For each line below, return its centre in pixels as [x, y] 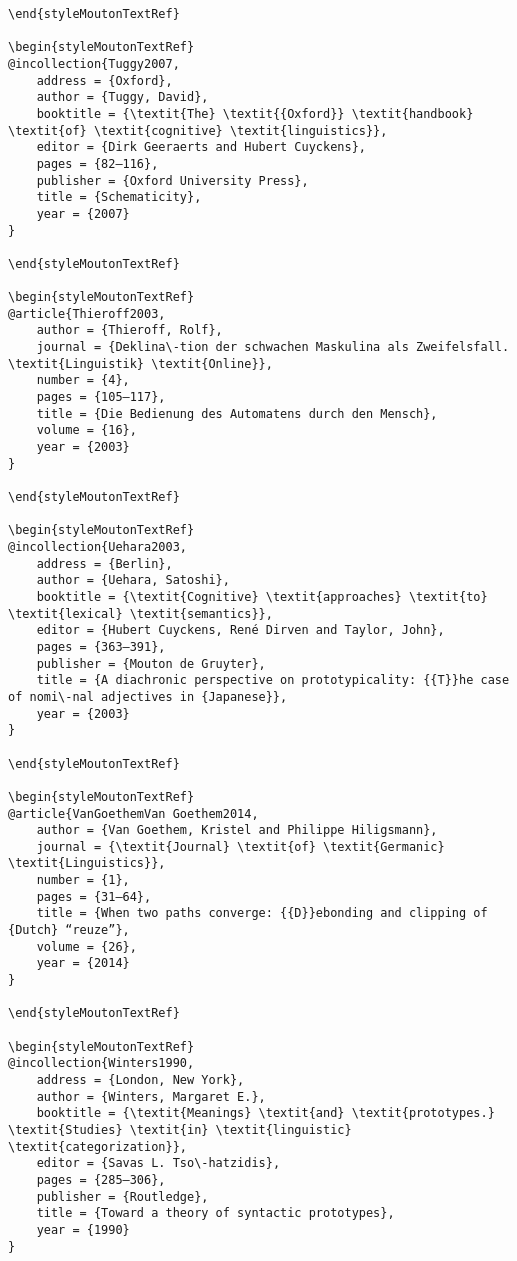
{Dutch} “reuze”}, [69, 930]
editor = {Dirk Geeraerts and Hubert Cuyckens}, [201, 147]
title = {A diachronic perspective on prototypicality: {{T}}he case [273, 680]
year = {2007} [83, 213]
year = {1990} [83, 1229]
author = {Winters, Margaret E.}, [151, 1096]
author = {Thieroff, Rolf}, [129, 330]
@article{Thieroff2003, [87, 313]
